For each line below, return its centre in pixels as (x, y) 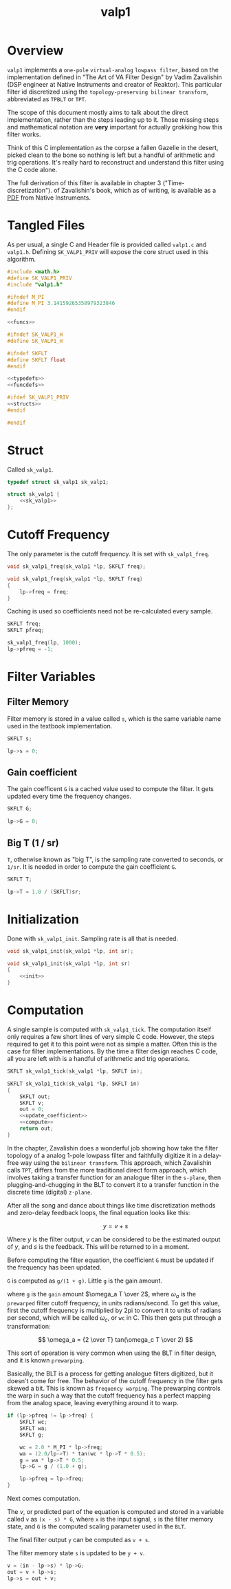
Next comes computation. (44, 1499)
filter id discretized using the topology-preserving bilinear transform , (108, 92)
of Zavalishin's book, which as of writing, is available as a (135, 190)
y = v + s (115, 1225)
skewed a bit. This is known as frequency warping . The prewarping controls (114, 1389)
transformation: (29, 1327)
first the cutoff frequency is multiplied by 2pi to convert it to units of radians (114, 1310)
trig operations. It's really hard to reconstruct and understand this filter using (115, 162)
